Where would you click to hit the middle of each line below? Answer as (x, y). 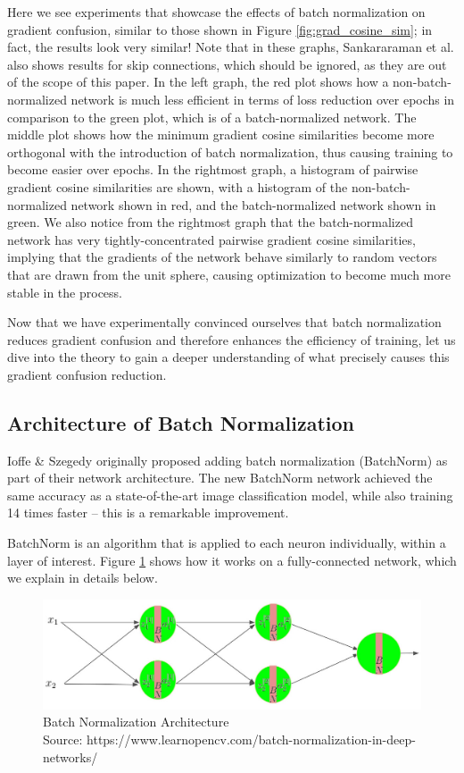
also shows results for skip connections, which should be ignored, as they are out (227, 64)
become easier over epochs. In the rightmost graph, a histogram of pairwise (213, 169)
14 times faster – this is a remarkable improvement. (148, 513)
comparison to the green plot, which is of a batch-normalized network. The (212, 117)
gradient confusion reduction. (87, 374)
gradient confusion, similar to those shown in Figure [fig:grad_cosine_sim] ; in (220, 29)
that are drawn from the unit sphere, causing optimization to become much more (229, 274)
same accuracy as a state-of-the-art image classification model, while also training (230, 495)
